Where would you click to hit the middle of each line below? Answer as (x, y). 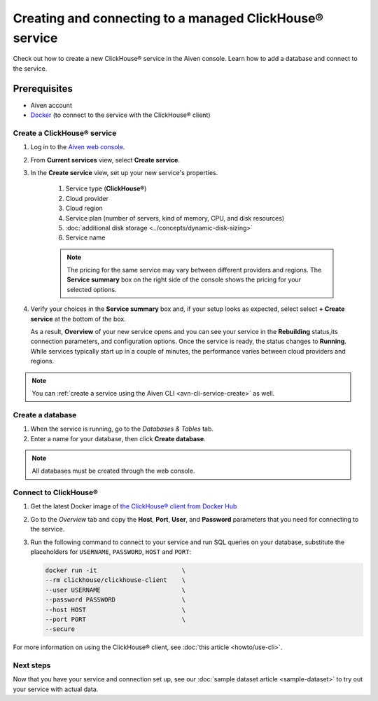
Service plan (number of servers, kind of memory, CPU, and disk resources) (175, 218)
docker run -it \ (115, 570)
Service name (85, 237)
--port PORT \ (115, 619)
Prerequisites (43, 89)
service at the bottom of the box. (78, 319)
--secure (60, 629)
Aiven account (51, 105)
